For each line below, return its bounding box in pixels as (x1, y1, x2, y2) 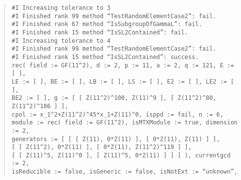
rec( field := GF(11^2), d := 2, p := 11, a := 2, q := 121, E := (11, 61, 234, 69)
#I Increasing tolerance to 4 (11, 37, 111, 44)
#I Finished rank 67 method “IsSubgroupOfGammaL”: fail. (11, 21, 203, 28)
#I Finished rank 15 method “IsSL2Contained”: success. (11, 53, 199, 60)
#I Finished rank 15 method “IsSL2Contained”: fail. (11, 29, 188, 36)
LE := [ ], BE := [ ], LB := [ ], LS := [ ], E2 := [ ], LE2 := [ (11, 78, 234, 85)
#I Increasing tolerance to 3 (11, 4, 111, 11)
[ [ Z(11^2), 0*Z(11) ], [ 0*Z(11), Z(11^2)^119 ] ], (11, 144, 192, 151)
